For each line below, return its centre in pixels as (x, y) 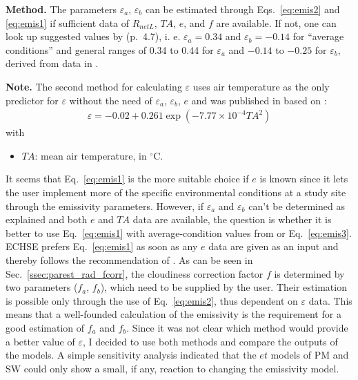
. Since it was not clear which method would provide (237, 327)
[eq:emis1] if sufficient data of (68, 22)
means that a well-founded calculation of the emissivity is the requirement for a (173, 314)
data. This (330, 300)
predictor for (32, 100)
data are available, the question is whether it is (232, 219)
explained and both (47, 219)
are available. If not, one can (276, 22)
